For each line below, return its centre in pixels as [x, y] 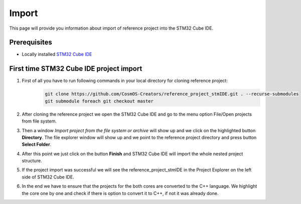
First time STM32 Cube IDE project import [76, 69]
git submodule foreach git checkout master [99, 101]
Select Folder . [37, 144]
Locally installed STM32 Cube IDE [57, 54]
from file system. [39, 121]
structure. [32, 161]
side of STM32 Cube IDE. [48, 177]
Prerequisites [31, 42]
